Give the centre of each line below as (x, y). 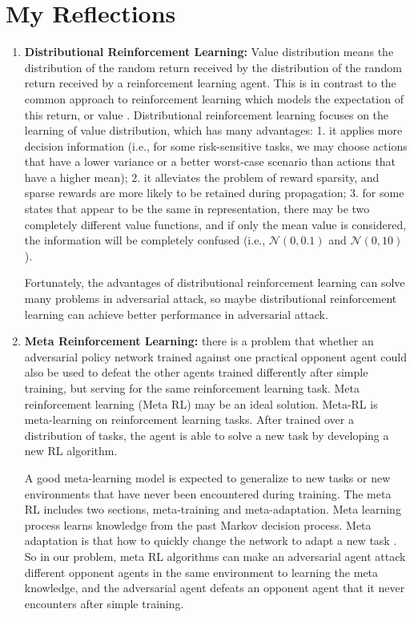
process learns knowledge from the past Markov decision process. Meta (198, 524)
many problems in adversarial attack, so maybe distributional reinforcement (211, 298)
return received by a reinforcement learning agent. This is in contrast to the (210, 83)
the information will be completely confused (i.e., (145, 240)
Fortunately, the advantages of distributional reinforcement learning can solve (215, 282)
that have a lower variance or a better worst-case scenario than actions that (210, 161)
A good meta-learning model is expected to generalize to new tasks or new (207, 477)
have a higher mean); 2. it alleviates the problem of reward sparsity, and (202, 177)
